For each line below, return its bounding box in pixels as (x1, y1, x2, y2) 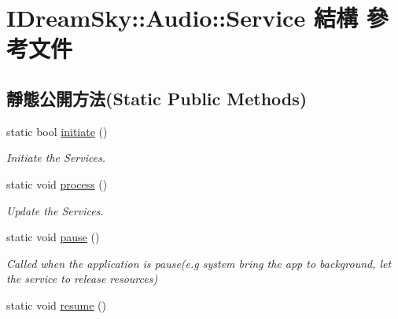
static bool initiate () (6, 123, 108, 139)
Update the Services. (6, 202, 104, 218)
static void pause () (6, 229, 100, 245)
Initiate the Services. (6, 149, 106, 166)
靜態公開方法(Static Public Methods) (6, 86, 308, 110)
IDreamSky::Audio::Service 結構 (6, 2, 358, 34)
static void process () (6, 175, 108, 192)
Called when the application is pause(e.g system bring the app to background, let (6, 255, 392, 271)
